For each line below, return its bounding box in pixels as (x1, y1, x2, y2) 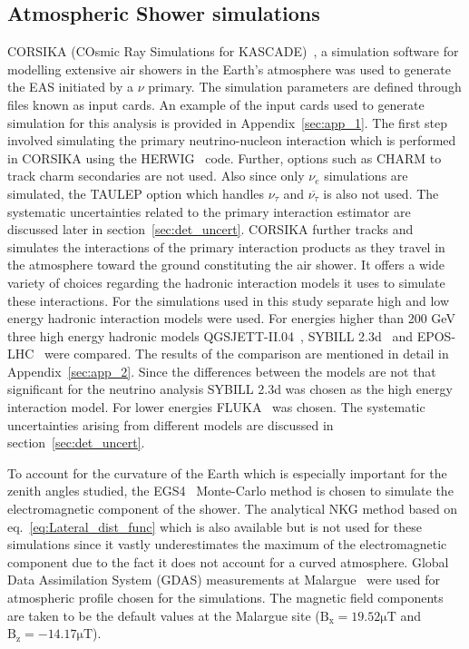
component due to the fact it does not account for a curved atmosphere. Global (7, 552, 449, 571)
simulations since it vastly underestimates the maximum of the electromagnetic (7, 535, 447, 554)
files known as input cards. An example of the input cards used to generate (7, 94, 425, 113)
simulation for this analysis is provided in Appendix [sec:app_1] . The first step (7, 113, 447, 132)
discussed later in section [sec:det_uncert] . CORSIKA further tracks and (7, 220, 414, 239)
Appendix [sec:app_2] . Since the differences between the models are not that (7, 361, 436, 380)
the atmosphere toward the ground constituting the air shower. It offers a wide (7, 255, 445, 274)
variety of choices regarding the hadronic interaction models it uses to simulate (7, 272, 445, 291)
